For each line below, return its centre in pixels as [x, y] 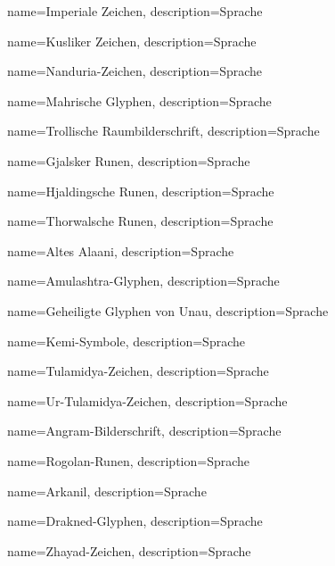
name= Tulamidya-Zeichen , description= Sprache [138, 371]
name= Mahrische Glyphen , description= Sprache [139, 100]
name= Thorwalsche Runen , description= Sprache [140, 221]
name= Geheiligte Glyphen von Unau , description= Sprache [168, 310]
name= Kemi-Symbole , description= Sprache [126, 341]
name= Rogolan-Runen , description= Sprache [129, 460]
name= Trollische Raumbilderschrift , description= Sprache [163, 131]
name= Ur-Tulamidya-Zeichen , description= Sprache [147, 400]
